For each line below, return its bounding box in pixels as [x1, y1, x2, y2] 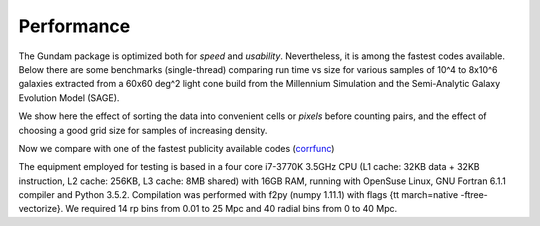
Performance [18, 15, 131, 37]
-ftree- [460, 189, 489, 201]
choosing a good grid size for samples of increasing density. [18, 124, 268, 136]
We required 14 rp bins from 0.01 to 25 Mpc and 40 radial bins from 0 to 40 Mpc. [65, 203, 398, 215]
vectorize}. [18, 203, 64, 215]
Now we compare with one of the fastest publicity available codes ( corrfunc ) [18, 142, 335, 154]
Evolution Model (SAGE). [18, 91, 120, 104]
